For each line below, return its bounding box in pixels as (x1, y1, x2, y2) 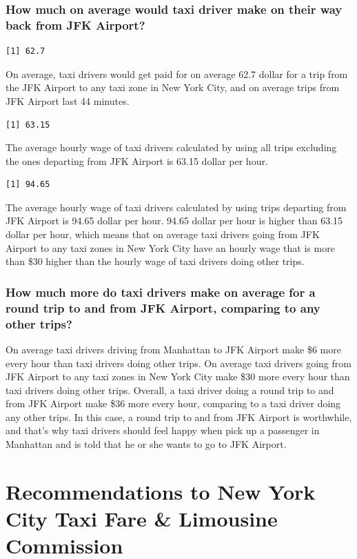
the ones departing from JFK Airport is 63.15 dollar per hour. (6, 153, 268, 168)
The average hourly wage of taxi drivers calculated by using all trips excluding (6, 140, 337, 155)
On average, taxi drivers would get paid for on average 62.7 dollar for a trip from (6, 66, 348, 81)
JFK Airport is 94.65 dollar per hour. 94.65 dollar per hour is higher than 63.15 (6, 213, 343, 228)
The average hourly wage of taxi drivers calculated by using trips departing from (6, 199, 347, 214)
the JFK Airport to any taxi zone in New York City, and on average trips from (6, 80, 340, 95)
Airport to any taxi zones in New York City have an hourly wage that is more (6, 240, 335, 255)
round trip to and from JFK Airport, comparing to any (6, 299, 320, 316)
